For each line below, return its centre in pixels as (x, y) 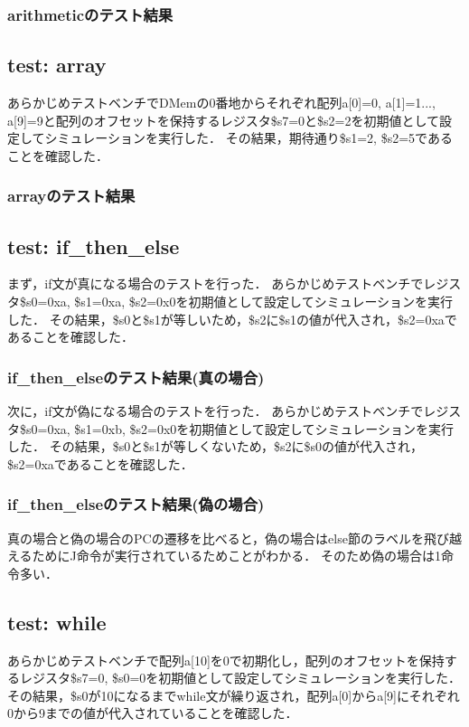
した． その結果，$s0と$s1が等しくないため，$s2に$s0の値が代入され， (216, 446)
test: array (57, 65)
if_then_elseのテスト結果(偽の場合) (136, 504)
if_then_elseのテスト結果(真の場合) (136, 377)
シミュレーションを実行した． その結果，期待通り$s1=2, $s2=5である (249, 138)
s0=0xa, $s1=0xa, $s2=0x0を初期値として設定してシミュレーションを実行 (239, 302)
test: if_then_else (94, 245)
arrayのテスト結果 (71, 196)
